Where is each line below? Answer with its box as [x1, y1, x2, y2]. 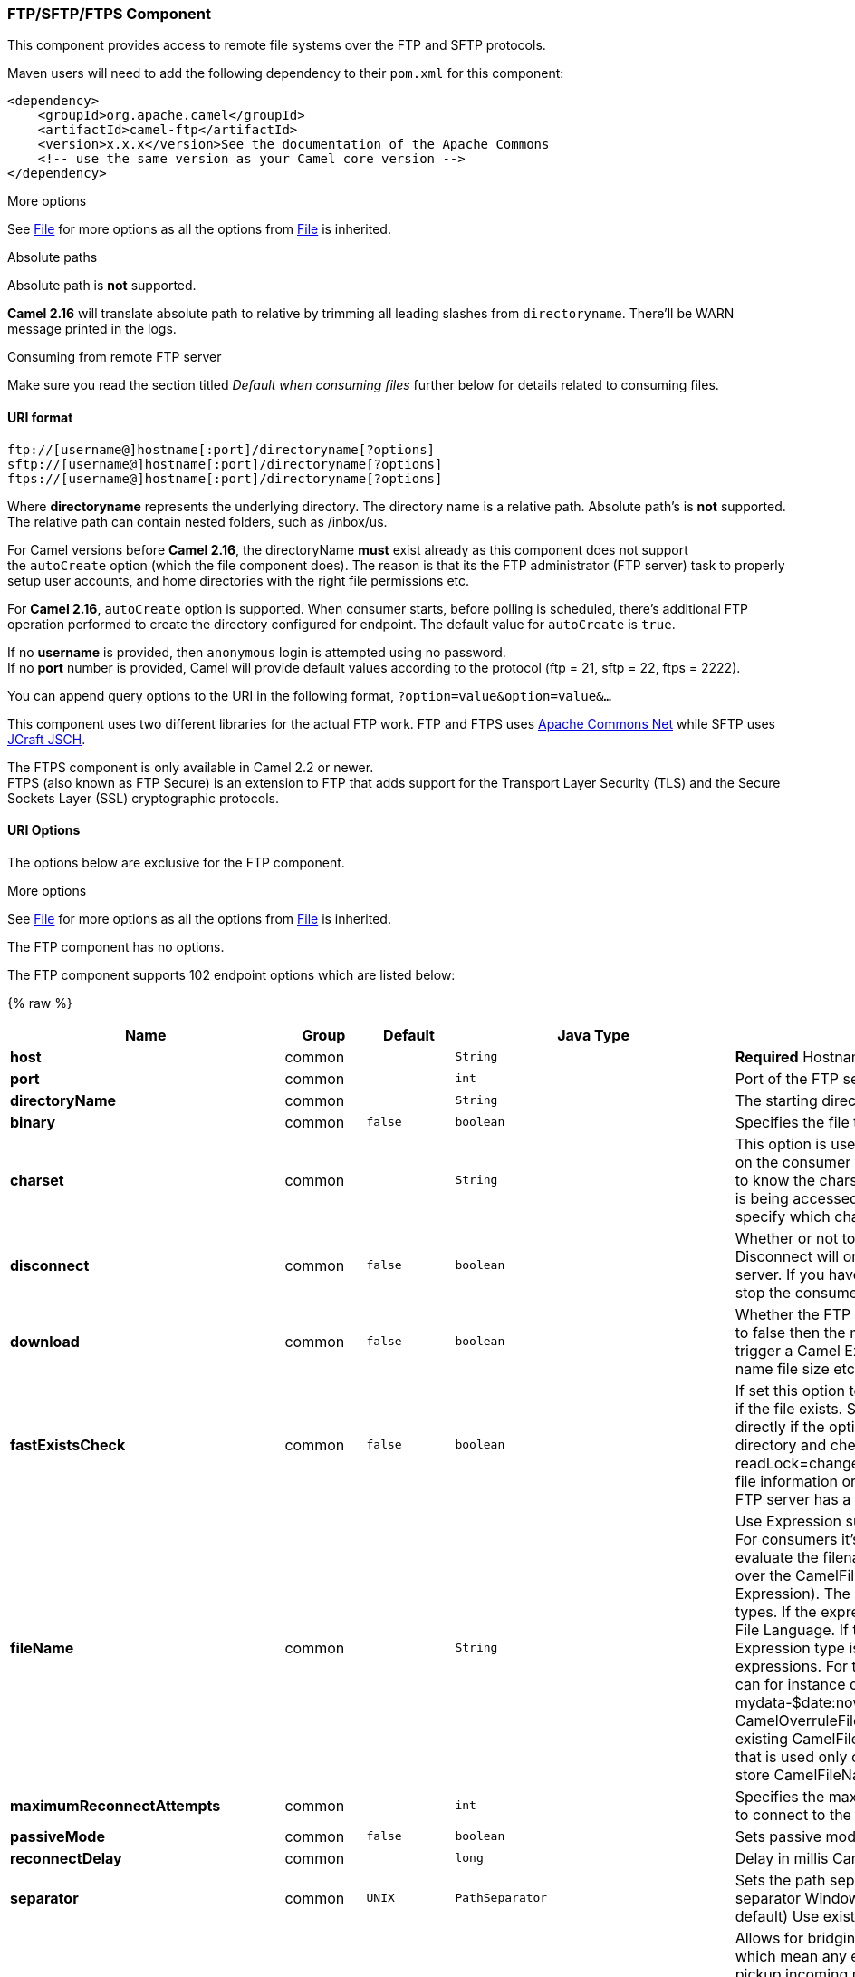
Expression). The [735, 1584, 850, 1603]
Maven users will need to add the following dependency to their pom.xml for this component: [7, 65, 564, 82]
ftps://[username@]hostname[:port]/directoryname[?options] [7, 470, 443, 486]
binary [10, 1112, 56, 1131]
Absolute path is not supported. [7, 277, 197, 294]
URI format [7, 409, 73, 425]
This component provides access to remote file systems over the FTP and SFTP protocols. [7, 37, 546, 53]
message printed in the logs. [7, 321, 177, 337]
